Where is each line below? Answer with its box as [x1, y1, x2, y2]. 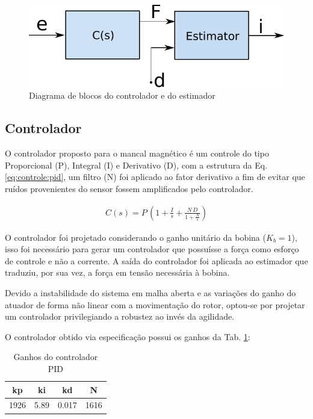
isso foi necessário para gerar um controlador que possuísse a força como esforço [5, 243, 299, 255]
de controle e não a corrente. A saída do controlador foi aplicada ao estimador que [5, 254, 308, 267]
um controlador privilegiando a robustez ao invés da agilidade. [5, 310, 235, 323]
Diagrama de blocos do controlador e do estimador [29, 89, 215, 102]
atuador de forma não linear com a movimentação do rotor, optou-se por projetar [5, 298, 305, 311]
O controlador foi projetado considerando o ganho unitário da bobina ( [5, 231, 266, 243]
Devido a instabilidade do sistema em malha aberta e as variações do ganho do [5, 287, 296, 299]
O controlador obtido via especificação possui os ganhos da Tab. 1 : [5, 330, 250, 343]
